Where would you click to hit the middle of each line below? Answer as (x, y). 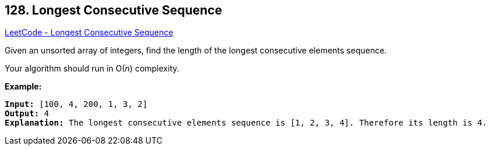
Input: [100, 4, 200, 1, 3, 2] (76, 104)
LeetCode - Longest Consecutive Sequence (89, 33)
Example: (23, 87)
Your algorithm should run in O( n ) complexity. (92, 69)
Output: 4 (27, 114)
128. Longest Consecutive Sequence (114, 10)
